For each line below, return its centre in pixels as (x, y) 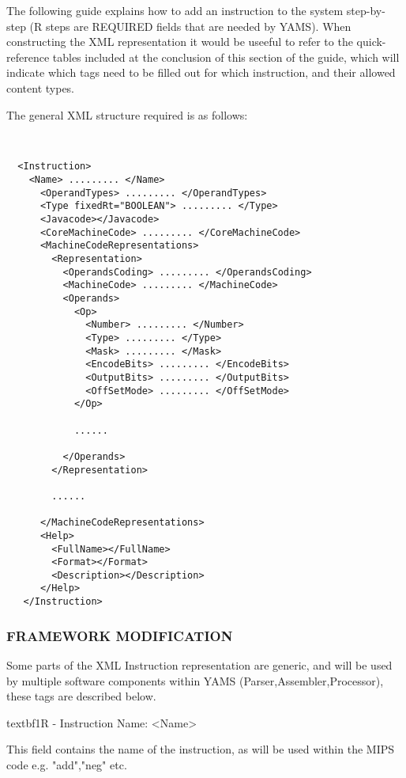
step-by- (366, 10)
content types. (41, 87)
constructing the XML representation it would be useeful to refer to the (180, 42)
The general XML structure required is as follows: (127, 114)
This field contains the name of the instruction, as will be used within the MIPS (201, 749)
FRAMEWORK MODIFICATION (120, 635)
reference (28, 57)
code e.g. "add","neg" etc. (67, 764)
